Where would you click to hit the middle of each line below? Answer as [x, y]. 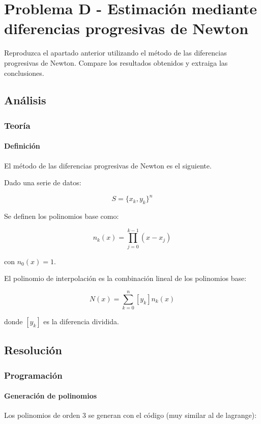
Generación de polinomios [51, 396]
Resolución [33, 350]
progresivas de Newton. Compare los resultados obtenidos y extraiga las [116, 62]
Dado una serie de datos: [43, 182]
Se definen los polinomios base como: [62, 216]
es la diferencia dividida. [81, 321]
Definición [22, 146]
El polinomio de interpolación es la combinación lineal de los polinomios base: [125, 278]
